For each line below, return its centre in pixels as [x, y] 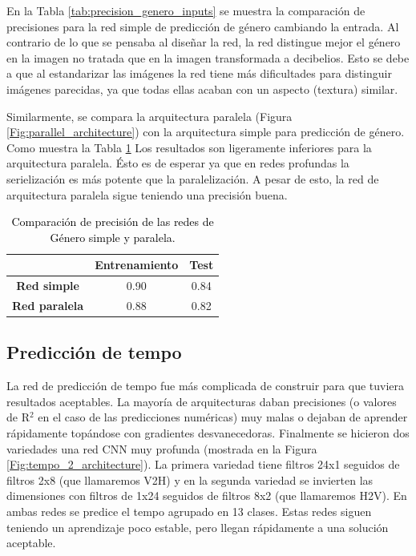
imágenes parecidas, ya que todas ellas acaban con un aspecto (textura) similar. [202, 89]
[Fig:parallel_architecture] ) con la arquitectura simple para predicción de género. [206, 132]
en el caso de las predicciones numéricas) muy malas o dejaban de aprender [223, 417]
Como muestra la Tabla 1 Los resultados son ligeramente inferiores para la [189, 147]
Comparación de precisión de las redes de [113, 222]
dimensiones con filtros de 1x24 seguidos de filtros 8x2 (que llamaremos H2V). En [207, 496]
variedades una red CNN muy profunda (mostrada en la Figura [162, 448]
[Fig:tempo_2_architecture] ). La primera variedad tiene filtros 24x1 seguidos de [203, 464]
